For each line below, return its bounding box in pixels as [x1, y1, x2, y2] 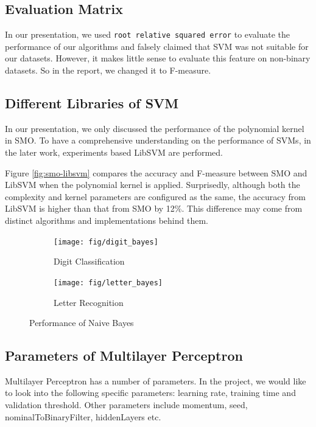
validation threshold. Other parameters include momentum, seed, [5, 398, 248, 411]
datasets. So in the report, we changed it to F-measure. [5, 64, 211, 77]
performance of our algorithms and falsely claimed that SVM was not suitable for [5, 40, 309, 52]
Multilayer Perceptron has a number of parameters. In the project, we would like [5, 374, 306, 387]
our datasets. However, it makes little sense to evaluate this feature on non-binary [5, 52, 311, 64]
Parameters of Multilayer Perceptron [5, 346, 243, 365]
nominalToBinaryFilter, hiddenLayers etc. [5, 410, 161, 423]
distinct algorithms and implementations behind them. [5, 214, 208, 226]
